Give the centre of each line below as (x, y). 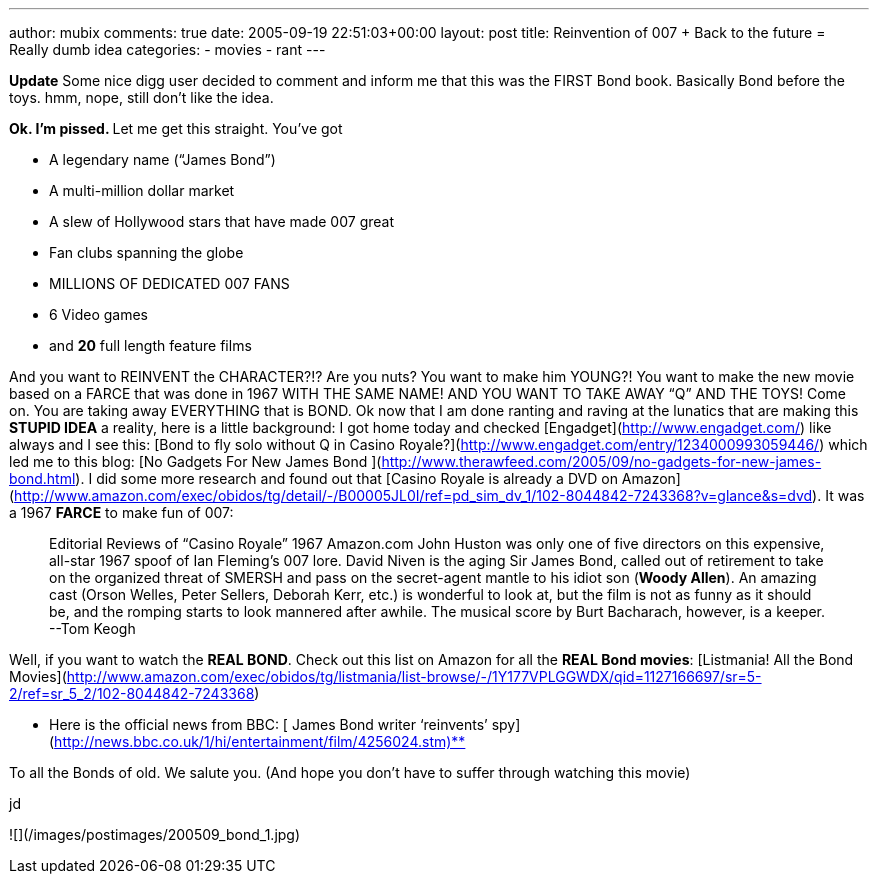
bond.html (42, 478)
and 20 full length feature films (150, 345)
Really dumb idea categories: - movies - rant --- (167, 49)
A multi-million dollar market (142, 190)
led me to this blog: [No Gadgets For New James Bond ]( (195, 461)
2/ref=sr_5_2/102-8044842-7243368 (132, 693)
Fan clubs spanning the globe (146, 252)
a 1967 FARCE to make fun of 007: (121, 512)
